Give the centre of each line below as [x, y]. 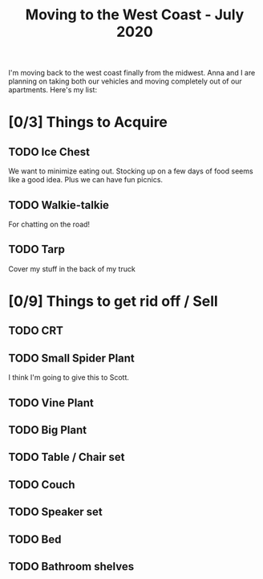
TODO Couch [42, 485]
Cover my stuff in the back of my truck [72, 269]
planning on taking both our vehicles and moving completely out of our [125, 81]
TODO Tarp [37, 249]
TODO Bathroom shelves [71, 567]
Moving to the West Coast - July [135, 15]
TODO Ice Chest [49, 151]
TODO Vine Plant [51, 403]
